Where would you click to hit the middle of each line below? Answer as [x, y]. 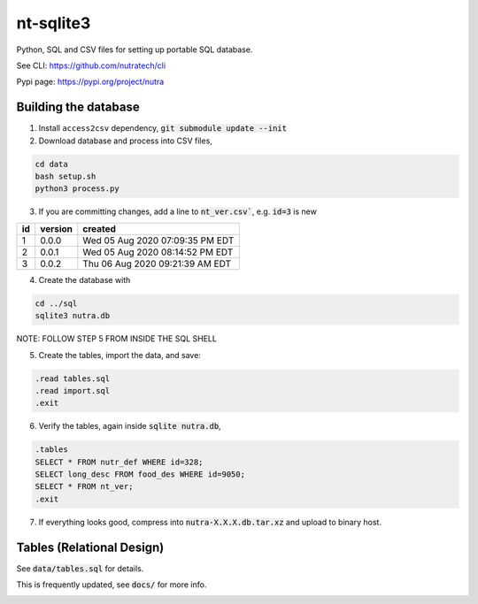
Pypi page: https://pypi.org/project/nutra [90, 82]
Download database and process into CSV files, [125, 141]
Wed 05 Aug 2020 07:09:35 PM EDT [158, 241]
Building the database [78, 107]
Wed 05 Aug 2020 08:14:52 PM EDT [158, 252]
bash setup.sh [66, 176]
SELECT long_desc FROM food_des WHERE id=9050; [140, 474]
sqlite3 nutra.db [73, 316]
